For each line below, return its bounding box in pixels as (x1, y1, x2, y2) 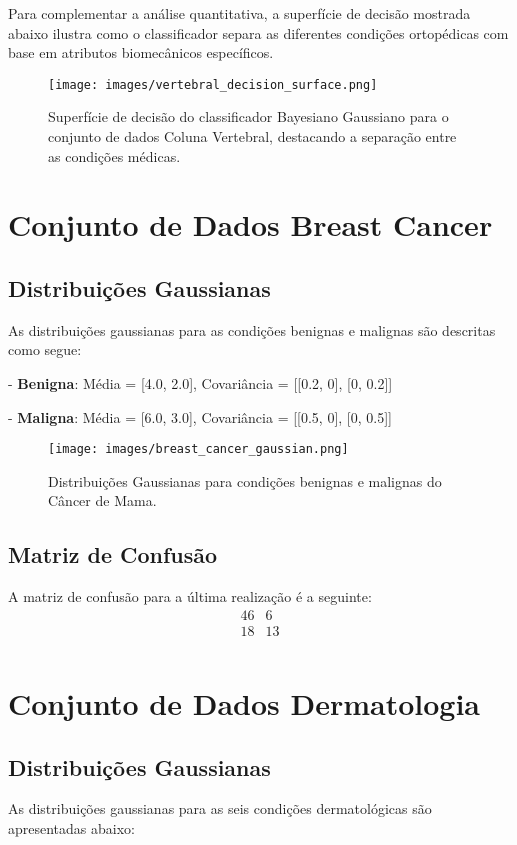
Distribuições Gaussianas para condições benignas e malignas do (48, 470, 442, 491)
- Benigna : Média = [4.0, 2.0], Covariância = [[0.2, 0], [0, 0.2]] (8, 372, 393, 393)
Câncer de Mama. (48, 490, 157, 511)
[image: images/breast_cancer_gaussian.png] (48, 442, 349, 457)
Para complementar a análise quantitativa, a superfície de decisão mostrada (8, 3, 471, 23)
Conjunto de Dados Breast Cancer (8, 204, 493, 245)
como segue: (8, 339, 82, 360)
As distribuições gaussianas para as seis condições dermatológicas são (8, 798, 432, 819)
